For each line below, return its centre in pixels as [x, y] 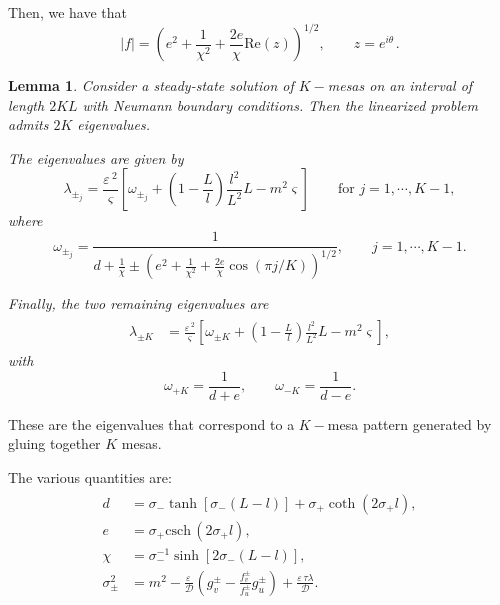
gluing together [54, 443]
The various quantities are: [90, 476]
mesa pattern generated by [409, 423]
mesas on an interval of [400, 85]
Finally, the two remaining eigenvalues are [138, 303]
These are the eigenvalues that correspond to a [151, 423]
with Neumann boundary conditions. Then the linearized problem [280, 104]
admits [28, 124]
